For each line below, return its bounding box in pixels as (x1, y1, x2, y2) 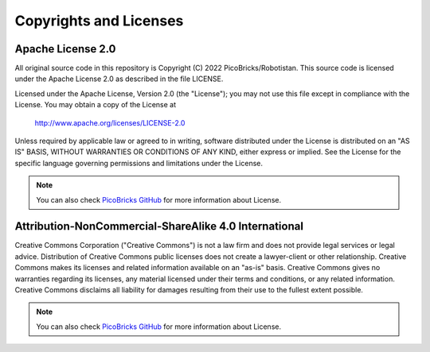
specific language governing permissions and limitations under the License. (14, 158, 263, 168)
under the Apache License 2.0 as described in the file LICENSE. (14, 74, 224, 83)
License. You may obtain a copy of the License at (14, 100, 177, 110)
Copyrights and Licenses (14, 12, 184, 29)
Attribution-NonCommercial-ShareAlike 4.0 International (14, 219, 304, 234)
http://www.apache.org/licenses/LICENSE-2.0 (34, 118, 186, 127)
